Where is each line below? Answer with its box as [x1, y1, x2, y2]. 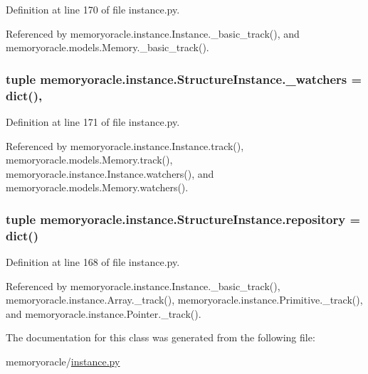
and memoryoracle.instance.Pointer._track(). [6, 306, 201, 321]
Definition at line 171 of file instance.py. [6, 114, 180, 129]
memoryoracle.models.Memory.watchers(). [6, 180, 189, 195]
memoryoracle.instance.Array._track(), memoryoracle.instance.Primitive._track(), [6, 292, 363, 307]
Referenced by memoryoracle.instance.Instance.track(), [6, 138, 244, 153]
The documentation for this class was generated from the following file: [6, 330, 315, 345]
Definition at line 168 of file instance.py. [6, 255, 180, 269]
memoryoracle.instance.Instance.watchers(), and [6, 166, 214, 181]
